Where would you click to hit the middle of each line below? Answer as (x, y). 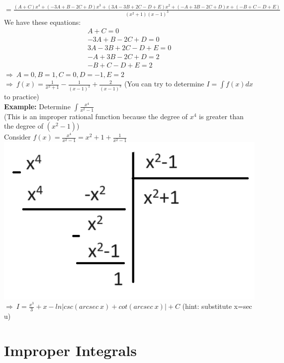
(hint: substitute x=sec (217, 306)
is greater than (221, 116)
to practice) (22, 97)
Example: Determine (37, 106)
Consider (17, 137)
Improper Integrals (70, 350)
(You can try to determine (164, 84)
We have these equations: (43, 22)
